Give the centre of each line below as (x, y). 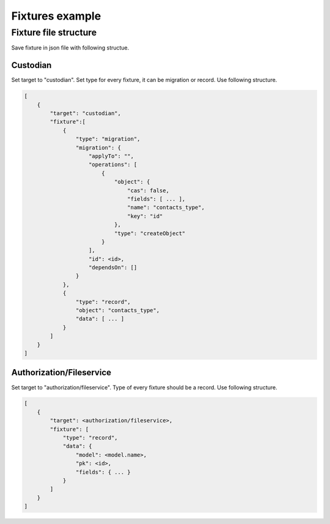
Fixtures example (56, 16)
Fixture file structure (54, 32)
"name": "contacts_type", (166, 208)
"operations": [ (113, 165)
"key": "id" (145, 216)
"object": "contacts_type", (118, 310)
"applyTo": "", (112, 156)
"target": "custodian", (86, 114)
